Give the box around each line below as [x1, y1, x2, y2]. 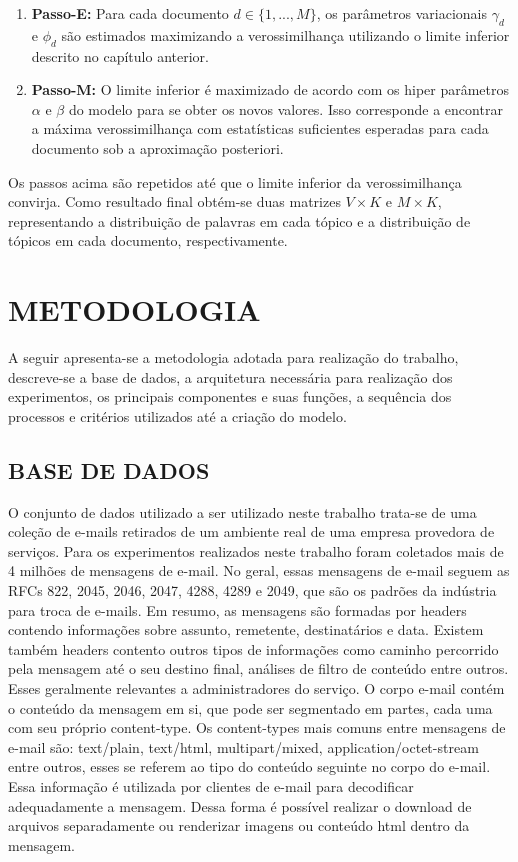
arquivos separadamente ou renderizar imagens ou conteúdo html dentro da [8, 815, 470, 836]
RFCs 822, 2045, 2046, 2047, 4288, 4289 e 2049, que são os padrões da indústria [8, 580, 497, 601]
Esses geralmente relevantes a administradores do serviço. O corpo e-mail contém [8, 677, 505, 698]
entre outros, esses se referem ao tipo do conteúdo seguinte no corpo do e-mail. [8, 756, 491, 777]
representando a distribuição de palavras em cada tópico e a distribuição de [8, 210, 471, 231]
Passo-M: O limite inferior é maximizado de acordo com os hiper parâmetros [31, 79, 510, 100]
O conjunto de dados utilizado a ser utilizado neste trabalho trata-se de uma [8, 501, 477, 522]
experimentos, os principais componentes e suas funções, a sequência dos [8, 386, 452, 407]
